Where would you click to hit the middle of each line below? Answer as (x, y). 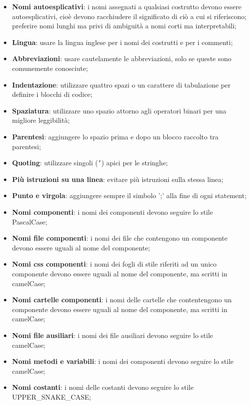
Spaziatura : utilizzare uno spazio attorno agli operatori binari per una (119, 110)
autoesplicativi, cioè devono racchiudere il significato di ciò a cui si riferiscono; (129, 16)
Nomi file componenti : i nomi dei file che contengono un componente (120, 238)
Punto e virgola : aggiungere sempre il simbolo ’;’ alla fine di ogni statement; (129, 195)
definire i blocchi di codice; (52, 94)
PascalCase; (30, 221)
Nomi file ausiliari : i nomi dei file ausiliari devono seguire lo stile (113, 335)
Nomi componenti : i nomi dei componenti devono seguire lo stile (113, 212)
